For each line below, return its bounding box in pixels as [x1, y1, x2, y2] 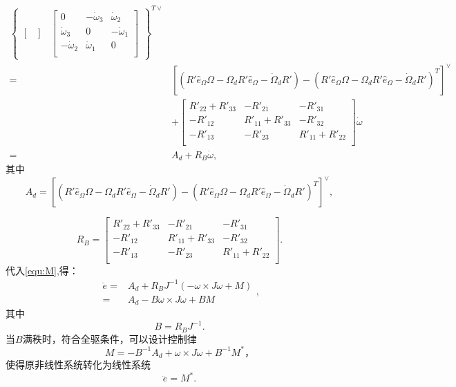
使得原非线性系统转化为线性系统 [6, 357, 151, 372]
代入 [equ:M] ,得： [6, 263, 79, 277]
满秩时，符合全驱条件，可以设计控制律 [22, 331, 197, 346]
